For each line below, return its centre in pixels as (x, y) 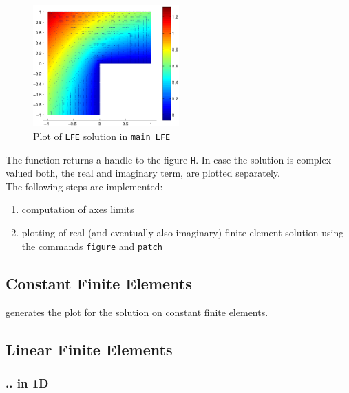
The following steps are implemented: (84, 186)
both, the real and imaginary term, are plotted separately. (158, 173)
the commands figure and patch (92, 246)
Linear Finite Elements (89, 349)
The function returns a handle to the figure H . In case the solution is (150, 159)
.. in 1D (27, 382)
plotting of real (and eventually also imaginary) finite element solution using (183, 233)
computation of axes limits (78, 209)
